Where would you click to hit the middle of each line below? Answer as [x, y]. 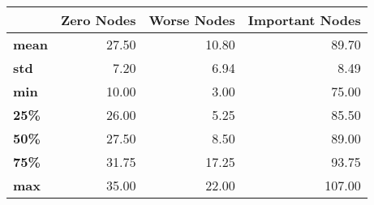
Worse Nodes [192, 20]
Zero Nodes [98, 20]
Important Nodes [304, 20]
